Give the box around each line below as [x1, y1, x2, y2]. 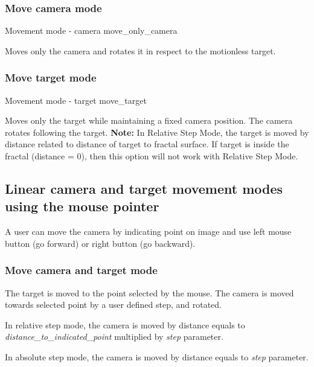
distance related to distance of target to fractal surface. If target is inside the [5, 138, 289, 150]
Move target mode [5, 70, 97, 85]
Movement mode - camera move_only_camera [5, 24, 178, 37]
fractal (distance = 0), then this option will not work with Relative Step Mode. [5, 150, 298, 162]
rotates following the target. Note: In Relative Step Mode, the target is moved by [5, 126, 309, 138]
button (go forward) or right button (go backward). [5, 237, 196, 249]
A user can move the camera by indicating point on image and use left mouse [5, 225, 292, 238]
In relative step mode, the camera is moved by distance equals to [5, 318, 245, 331]
